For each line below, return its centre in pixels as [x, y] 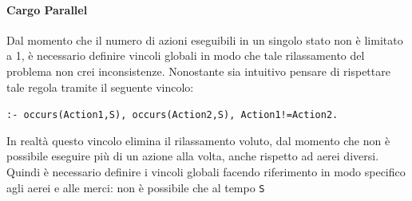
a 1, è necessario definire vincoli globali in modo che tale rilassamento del [186, 55]
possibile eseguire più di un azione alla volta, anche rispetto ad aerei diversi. [193, 156]
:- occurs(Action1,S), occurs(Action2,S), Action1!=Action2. [172, 115]
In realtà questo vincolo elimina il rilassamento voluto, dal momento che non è [198, 140]
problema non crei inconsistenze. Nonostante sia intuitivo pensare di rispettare [198, 71]
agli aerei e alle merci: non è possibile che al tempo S [136, 187]
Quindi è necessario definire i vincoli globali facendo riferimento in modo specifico [206, 172]
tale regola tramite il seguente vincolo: [100, 87]
